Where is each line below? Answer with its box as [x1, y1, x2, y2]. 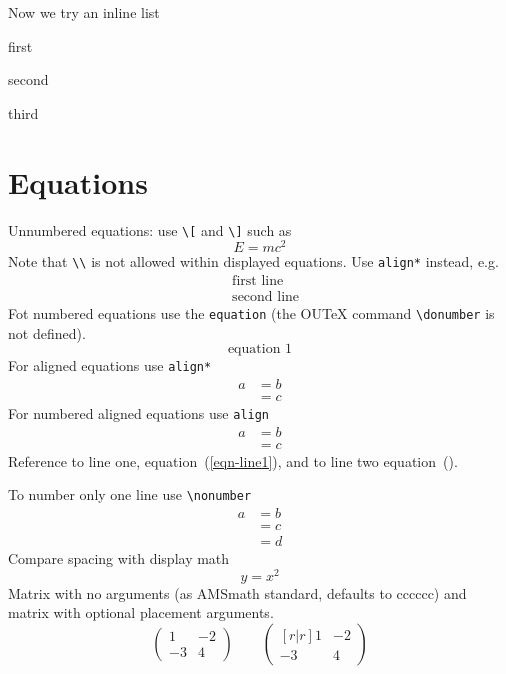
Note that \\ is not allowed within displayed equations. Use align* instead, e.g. [8, 251, 499, 272]
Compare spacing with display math [8, 547, 230, 568]
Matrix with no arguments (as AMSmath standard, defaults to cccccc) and [8, 582, 467, 603]
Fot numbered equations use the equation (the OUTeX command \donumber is [8, 302, 495, 323]
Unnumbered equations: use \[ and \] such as [8, 219, 292, 240]
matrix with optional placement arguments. [8, 602, 274, 623]
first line [232, 273, 284, 288]
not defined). [8, 322, 86, 343]
